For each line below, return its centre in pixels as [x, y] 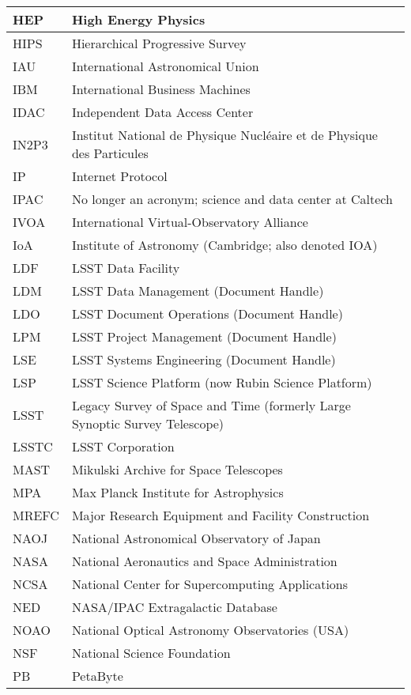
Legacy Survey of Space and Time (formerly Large [211, 405]
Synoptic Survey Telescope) [148, 423]
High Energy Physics [138, 19]
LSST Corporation [123, 446]
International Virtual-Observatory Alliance [190, 222]
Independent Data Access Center [162, 112]
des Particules [110, 153]
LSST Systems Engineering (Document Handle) [204, 359]
